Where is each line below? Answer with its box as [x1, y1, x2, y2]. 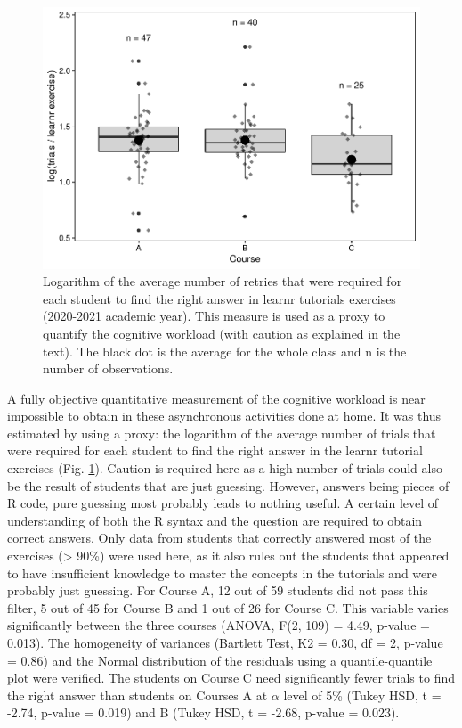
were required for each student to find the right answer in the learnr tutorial [7, 441, 423, 460]
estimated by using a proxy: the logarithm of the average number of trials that [7, 423, 436, 442]
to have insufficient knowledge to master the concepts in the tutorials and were [7, 563, 437, 582]
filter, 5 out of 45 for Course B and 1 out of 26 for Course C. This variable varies [7, 598, 449, 617]
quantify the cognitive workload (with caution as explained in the [43, 323, 401, 342]
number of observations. [43, 359, 174, 378]
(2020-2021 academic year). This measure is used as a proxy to [43, 307, 385, 325]
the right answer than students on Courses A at [7, 685, 268, 704]
